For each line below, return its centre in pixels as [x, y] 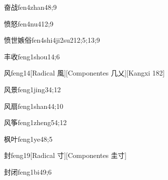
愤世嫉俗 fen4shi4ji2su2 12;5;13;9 [52, 40]
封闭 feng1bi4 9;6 [28, 171]
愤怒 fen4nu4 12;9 [29, 23]
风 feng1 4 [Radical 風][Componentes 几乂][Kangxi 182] [84, 73]
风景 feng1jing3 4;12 [33, 89]
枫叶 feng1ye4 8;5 [28, 139]
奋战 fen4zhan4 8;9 [30, 7]
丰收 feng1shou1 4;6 [32, 56]
